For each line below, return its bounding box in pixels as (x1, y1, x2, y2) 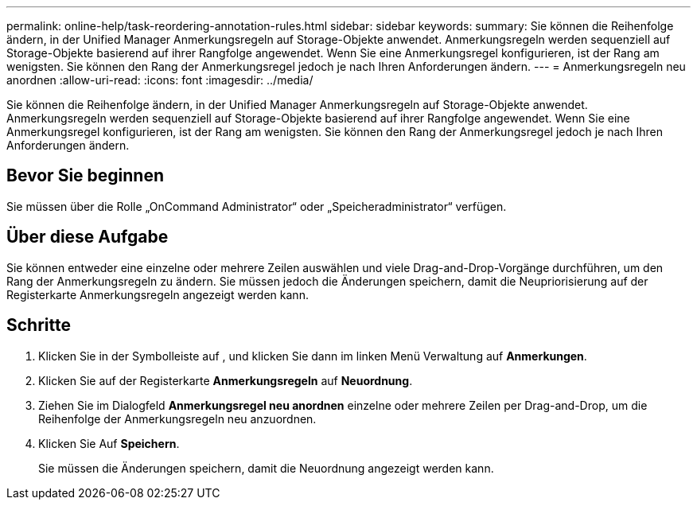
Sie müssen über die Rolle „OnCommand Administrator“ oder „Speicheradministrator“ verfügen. (6, 199, 507, 213)
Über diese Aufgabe (6, 227, 169, 247)
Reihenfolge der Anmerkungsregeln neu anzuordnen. (38, 411, 317, 426)
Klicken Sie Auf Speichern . (38, 436, 180, 450)
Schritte (6, 315, 71, 336)
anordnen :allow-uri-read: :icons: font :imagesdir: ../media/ (6, 73, 313, 87)
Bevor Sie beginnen (6, 165, 165, 186)
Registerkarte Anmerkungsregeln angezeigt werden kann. (6, 287, 309, 302)
